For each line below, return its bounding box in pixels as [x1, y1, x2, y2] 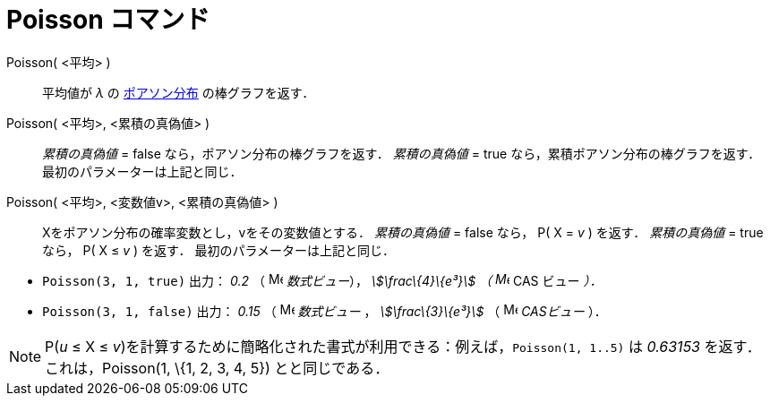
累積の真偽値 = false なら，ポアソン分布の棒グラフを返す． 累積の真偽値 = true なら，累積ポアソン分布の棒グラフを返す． [42, 145, 761, 161]
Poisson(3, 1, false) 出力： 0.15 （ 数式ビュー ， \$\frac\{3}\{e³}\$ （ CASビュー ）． [42, 303, 607, 319]
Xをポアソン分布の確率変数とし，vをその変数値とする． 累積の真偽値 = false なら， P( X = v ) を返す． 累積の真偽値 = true [42, 224, 764, 240]
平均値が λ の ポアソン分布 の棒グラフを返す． [42, 84, 315, 100]
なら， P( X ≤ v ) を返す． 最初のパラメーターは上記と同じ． [42, 242, 396, 258]
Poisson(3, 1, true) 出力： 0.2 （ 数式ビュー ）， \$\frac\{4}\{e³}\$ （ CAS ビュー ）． [42, 272, 603, 288]
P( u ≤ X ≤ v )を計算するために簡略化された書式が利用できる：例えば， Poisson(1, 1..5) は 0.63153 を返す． [45, 337, 761, 356]
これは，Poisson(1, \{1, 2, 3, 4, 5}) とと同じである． [45, 358, 389, 377]
